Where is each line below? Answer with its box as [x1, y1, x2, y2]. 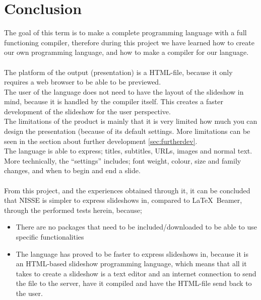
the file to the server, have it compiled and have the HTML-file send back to [16, 278, 252, 288]
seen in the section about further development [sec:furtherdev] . [4, 135, 198, 146]
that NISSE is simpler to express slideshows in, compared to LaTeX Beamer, [4, 195, 242, 205]
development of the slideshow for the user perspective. [4, 106, 171, 116]
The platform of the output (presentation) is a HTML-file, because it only [4, 66, 233, 77]
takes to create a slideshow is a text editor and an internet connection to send [16, 268, 256, 278]
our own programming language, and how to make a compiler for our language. [4, 47, 249, 57]
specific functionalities [16, 232, 84, 242]
